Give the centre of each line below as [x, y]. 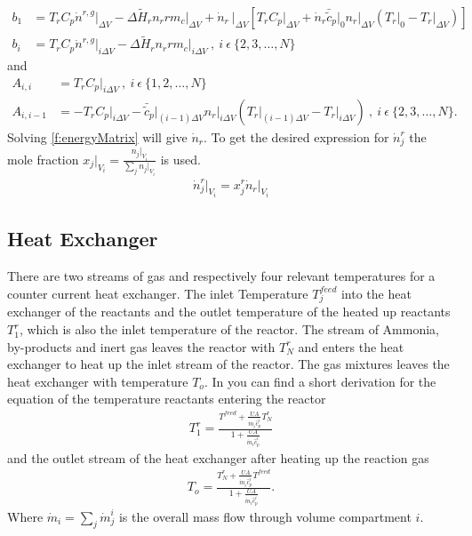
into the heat [376, 293]
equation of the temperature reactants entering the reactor [167, 399]
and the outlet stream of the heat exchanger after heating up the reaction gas [218, 457]
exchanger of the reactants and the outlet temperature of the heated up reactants [229, 312]
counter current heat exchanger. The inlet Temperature [158, 293]
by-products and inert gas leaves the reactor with [141, 346]
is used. [180, 159]
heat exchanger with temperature [98, 381]
